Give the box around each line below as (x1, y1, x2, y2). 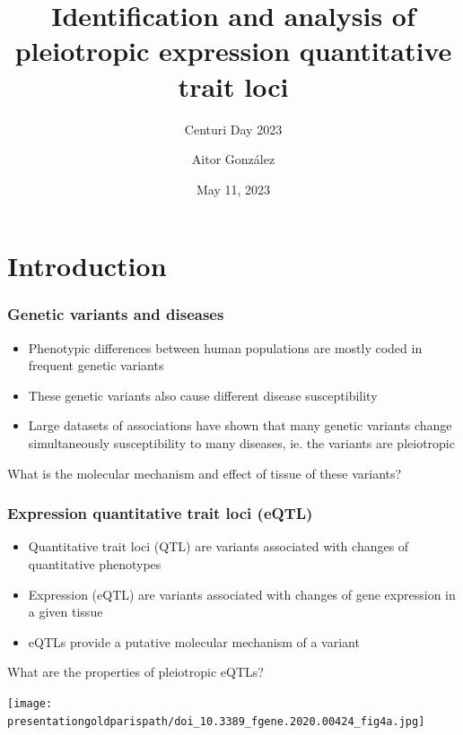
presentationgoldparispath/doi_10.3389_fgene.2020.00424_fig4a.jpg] (7, 714, 425, 728)
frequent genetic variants (28, 356, 164, 375)
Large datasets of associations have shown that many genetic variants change (28, 416, 452, 435)
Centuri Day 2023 (184, 119, 283, 138)
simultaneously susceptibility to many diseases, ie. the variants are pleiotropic (28, 434, 455, 453)
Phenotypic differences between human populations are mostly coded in (28, 338, 423, 357)
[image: (7, 697, 53, 711)
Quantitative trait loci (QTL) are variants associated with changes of (28, 537, 409, 556)
